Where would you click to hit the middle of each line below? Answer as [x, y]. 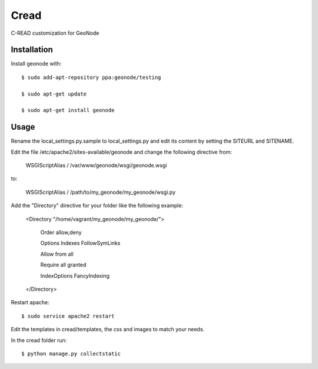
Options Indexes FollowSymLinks [80, 243]
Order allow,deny [61, 232]
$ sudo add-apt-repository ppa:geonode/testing [91, 77]
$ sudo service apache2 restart [68, 316]
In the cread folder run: [39, 340]
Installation [32, 50]
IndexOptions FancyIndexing [75, 276]
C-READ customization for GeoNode [55, 33]
